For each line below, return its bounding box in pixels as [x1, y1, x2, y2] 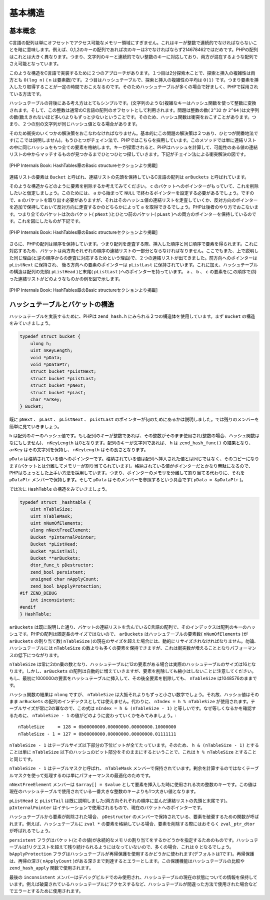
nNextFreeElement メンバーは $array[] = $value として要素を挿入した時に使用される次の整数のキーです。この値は [9, 781, 257, 787]
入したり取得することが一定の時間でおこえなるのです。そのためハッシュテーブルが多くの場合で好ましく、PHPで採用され [9, 84, 258, 90]
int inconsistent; [30, 597, 75, 603]
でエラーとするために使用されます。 [9, 888, 83, 894]
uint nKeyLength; [30, 348, 73, 353]
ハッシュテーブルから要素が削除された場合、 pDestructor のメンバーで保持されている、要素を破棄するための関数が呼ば [9, 814, 259, 820]
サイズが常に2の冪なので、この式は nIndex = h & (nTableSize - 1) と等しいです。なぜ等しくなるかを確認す [22, 705, 256, 712]
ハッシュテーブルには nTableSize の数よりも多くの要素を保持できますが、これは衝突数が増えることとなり [9, 645, 230, 651]
